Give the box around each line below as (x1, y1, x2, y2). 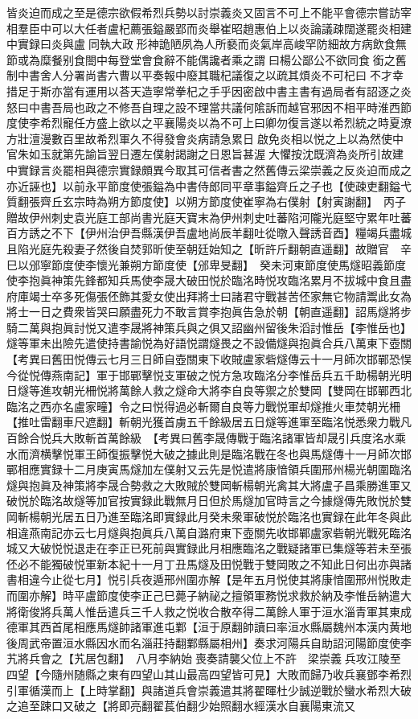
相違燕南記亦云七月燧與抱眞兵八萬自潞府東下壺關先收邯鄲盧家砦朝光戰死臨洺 (6, 524, 412, 540)
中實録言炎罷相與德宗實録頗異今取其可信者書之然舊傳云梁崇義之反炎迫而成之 (6, 161, 412, 178)
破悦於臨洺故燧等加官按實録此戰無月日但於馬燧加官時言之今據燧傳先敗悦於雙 (6, 492, 412, 509)
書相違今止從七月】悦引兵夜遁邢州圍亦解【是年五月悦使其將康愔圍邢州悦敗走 (6, 571, 412, 588)
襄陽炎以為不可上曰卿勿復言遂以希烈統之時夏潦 (163, 114, 412, 131)
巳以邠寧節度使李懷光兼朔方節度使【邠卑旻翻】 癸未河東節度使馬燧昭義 (6, 256, 383, 273)
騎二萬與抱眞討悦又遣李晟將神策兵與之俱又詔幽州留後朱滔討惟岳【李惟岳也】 (6, 318, 412, 335)
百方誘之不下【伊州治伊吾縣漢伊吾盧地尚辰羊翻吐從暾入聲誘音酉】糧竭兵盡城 (6, 224, 412, 241)
